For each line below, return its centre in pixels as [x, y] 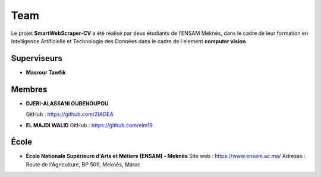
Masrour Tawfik [46, 72]
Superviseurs [37, 58]
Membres [29, 89]
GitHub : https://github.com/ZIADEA [70, 114]
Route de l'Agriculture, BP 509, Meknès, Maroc [83, 164]
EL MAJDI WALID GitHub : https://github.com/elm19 [89, 125]
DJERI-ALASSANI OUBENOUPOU [67, 103]
